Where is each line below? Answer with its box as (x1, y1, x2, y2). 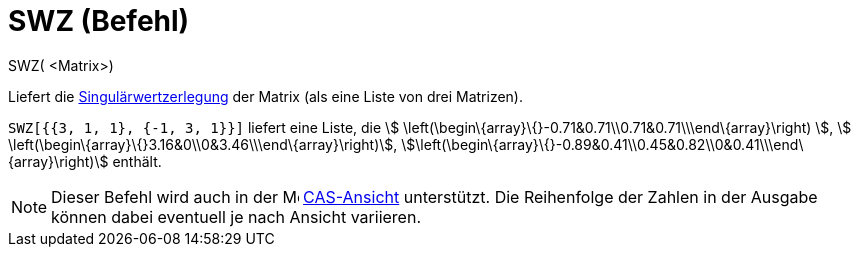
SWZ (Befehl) (8, 4, 190, 38)
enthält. (112, 152, 162, 170)
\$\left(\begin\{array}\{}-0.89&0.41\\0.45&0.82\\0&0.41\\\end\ (401, 135, 804, 153)
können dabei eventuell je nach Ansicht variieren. (51, 206, 421, 227)
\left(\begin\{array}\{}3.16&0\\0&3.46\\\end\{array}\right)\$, (8, 135, 398, 153)
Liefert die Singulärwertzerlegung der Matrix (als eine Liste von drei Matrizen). (8, 87, 524, 105)
